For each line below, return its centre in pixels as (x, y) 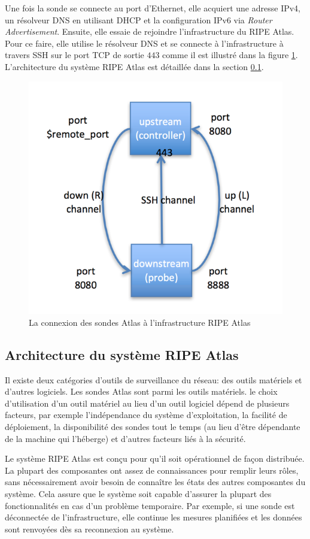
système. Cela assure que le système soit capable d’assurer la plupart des (138, 493)
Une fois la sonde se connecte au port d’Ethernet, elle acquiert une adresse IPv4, (153, 8)
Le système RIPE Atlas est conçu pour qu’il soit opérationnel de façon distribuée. (155, 458)
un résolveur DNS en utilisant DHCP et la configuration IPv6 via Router (139, 19)
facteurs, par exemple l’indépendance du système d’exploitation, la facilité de (146, 415)
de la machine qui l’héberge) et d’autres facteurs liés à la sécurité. (125, 438)
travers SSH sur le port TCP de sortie (75, 55)
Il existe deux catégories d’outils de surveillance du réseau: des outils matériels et (154, 379)
